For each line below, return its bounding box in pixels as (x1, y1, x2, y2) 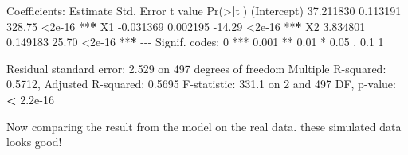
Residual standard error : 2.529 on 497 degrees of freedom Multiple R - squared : (6, 60, 386, 76)
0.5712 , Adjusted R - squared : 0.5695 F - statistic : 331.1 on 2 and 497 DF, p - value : (6, 76, 396, 92)
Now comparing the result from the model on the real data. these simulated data (6, 118, 402, 134)
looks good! (6, 134, 62, 150)
